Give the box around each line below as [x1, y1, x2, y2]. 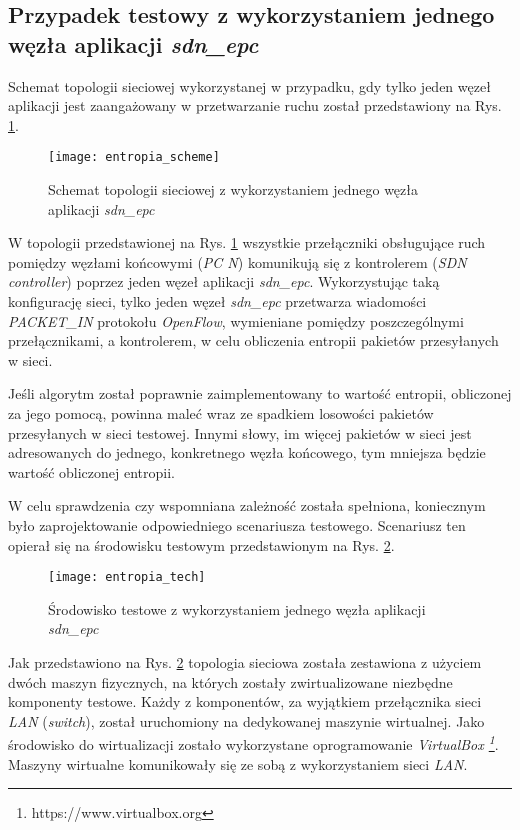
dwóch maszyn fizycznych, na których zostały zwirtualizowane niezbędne [8, 671, 453, 692]
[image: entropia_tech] [48, 570, 206, 585]
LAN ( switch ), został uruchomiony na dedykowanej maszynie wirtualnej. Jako [8, 710, 485, 731]
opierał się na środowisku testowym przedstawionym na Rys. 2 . [8, 534, 395, 555]
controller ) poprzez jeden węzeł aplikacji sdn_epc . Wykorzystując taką [8, 271, 440, 292]
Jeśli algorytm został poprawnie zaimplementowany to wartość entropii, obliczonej [8, 383, 512, 404]
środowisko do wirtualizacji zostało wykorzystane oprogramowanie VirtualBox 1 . [8, 731, 499, 754]
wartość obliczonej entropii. [8, 461, 175, 482]
